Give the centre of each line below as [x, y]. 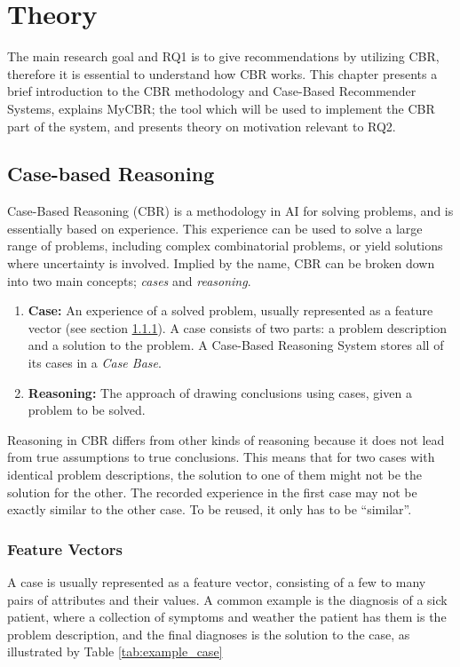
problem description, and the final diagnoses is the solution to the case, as [209, 634]
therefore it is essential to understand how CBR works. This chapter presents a [222, 73]
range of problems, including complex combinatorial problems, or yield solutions [225, 246]
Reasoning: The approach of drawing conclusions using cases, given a [220, 392]
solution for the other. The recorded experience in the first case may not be [212, 492]
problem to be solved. [87, 410]
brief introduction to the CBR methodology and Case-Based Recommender [212, 91]
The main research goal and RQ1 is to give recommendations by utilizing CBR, [223, 56]
